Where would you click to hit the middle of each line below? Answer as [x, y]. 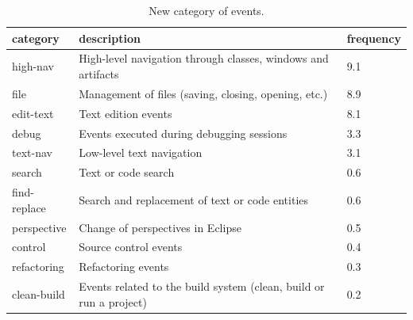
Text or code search [127, 172]
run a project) [113, 301]
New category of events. [206, 10]
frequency [374, 38]
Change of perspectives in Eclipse [160, 227]
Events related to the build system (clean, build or [202, 286]
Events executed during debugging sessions [183, 133]
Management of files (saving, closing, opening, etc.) [203, 93]
